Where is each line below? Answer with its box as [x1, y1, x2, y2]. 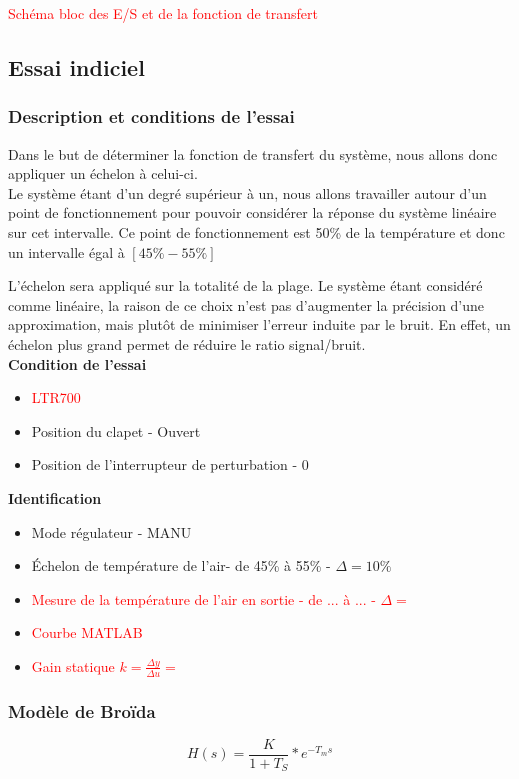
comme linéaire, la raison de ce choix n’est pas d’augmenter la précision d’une [8, 294, 485, 315]
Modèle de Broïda [8, 698, 156, 723]
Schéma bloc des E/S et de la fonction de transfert [8, 3, 318, 23]
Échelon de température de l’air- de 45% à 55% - [31, 555, 331, 576]
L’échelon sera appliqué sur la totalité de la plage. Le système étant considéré [8, 275, 483, 296]
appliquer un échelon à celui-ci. [8, 163, 198, 184]
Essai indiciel [8, 51, 145, 82]
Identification [8, 487, 102, 508]
